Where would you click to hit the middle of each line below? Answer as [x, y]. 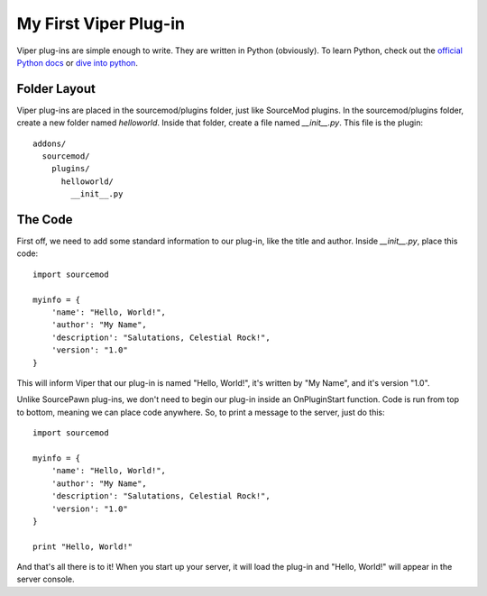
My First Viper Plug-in [101, 23]
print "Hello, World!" [83, 546]
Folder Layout [56, 89]
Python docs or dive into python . [78, 62]
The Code [45, 220]
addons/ [50, 143]
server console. [46, 579]
